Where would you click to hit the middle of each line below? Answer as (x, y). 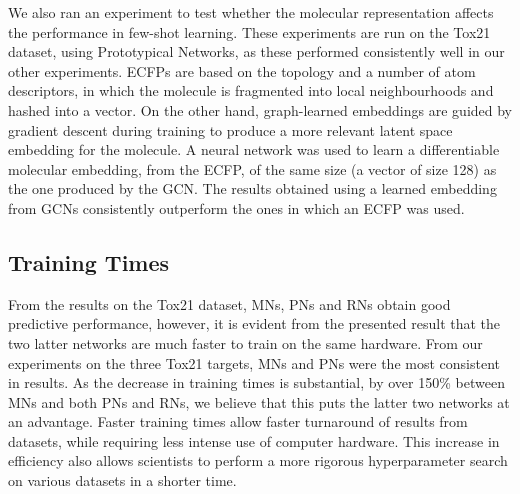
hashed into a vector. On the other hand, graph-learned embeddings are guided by (260, 109)
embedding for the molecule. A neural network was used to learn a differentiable (254, 149)
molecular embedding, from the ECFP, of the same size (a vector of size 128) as (252, 168)
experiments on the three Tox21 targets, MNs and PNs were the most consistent (254, 362)
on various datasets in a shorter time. (122, 480)
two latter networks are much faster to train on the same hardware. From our (245, 342)
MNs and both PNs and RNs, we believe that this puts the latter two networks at (259, 401)
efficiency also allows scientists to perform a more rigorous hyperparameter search (258, 460)
